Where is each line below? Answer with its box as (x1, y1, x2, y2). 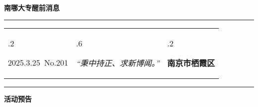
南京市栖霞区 (167, 57, 215, 69)
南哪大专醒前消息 (4, 2, 60, 12)
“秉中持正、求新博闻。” (76, 57, 160, 69)
